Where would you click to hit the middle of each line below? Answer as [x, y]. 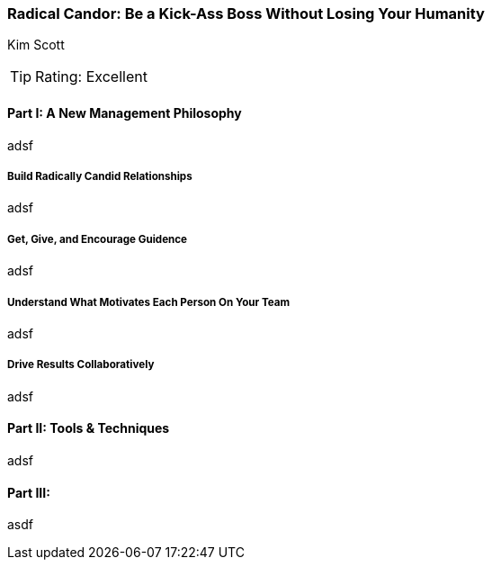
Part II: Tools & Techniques [89, 428]
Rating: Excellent [91, 77]
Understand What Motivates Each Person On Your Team [149, 302]
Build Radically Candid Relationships [100, 176]
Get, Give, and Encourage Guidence [98, 239]
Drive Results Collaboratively [81, 365]
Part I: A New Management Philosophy [125, 112]
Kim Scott [36, 45]
